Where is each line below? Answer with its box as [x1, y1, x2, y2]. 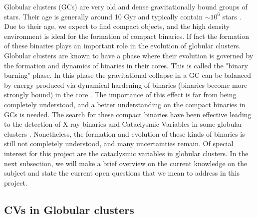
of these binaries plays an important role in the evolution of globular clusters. [4, 40, 241, 51]
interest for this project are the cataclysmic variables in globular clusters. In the [4, 148, 249, 158]
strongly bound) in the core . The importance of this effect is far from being [4, 89, 237, 100]
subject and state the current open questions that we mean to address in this [4, 168, 240, 178]
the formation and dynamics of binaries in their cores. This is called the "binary [4, 60, 248, 70]
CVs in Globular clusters [4, 202, 134, 217]
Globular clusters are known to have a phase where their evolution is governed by [4, 50, 254, 60]
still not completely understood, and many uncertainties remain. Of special [4, 138, 234, 149]
